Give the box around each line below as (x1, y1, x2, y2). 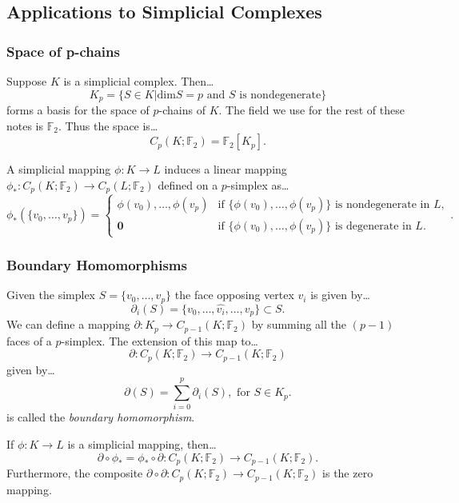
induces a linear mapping (164, 161, 287, 178)
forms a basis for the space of (6, 102, 150, 118)
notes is (6, 117, 44, 134)
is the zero (322, 465, 373, 481)
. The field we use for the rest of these (218, 102, 405, 118)
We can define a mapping (6, 316, 130, 333)
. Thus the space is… (58, 117, 158, 134)
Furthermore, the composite (6, 465, 143, 481)
